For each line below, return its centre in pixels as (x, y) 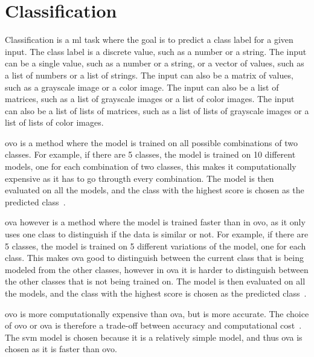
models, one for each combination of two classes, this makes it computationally (151, 166)
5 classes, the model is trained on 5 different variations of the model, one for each (155, 246)
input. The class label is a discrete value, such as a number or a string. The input (156, 51)
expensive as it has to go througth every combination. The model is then (139, 178)
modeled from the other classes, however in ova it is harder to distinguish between (157, 269)
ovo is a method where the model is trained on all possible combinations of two (151, 142)
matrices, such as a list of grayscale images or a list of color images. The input (150, 99)
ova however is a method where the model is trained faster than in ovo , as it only (155, 222)
